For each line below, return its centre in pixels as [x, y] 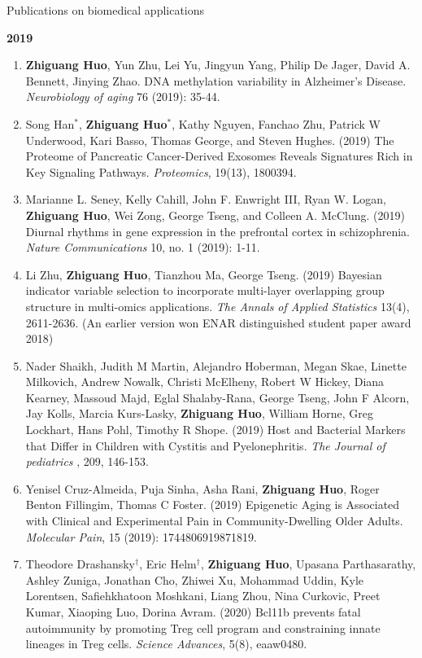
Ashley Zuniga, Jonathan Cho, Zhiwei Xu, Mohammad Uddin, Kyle [195, 579]
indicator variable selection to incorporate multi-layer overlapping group [205, 290]
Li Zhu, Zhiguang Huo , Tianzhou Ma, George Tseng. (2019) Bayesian [204, 274]
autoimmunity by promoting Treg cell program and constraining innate [203, 627]
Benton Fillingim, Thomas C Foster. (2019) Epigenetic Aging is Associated [213, 504]
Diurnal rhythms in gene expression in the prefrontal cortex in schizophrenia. [218, 231]
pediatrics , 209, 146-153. [87, 461]
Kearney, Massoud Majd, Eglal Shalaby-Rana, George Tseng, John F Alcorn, [218, 397]
